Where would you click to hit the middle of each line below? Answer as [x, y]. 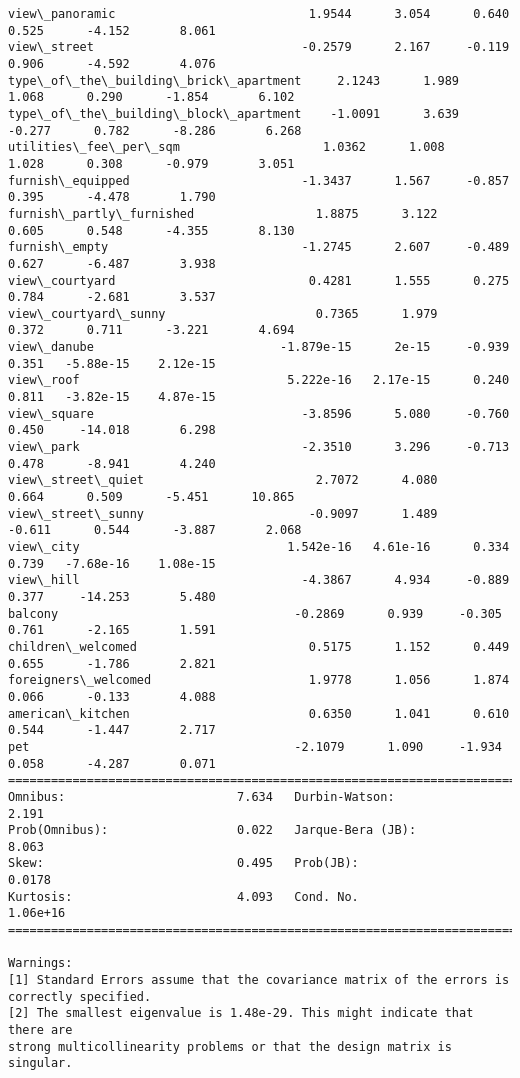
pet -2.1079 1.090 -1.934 [255, 746]
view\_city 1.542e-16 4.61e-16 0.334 [259, 547]
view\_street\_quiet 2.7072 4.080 [223, 480]
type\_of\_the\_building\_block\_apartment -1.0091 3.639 [234, 113]
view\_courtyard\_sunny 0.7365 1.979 [223, 313]
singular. [40, 1063]
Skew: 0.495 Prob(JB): [183, 863]
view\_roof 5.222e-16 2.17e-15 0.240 [259, 380]
